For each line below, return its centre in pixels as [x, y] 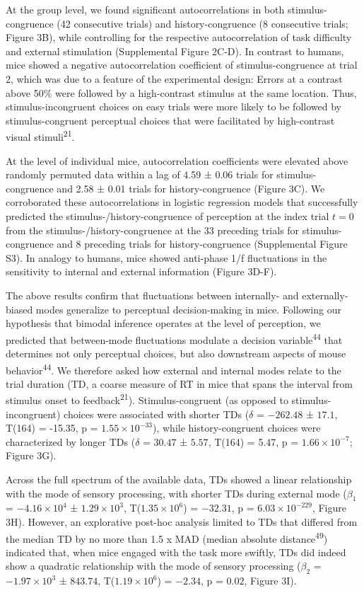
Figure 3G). [31, 455]
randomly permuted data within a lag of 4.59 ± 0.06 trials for [140, 174]
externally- [325, 295]
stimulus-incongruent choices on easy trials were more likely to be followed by [174, 106]
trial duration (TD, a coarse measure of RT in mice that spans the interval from [179, 383]
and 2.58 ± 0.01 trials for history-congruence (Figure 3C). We [191, 188]
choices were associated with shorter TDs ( [157, 414]
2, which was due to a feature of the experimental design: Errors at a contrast [174, 78]
